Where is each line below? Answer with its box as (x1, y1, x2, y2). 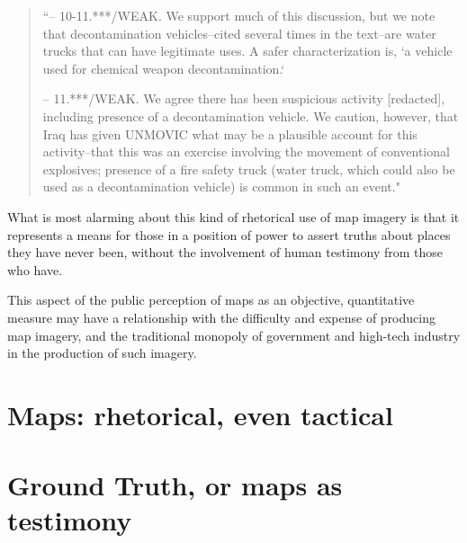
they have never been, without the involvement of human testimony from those (7, 243, 443, 262)
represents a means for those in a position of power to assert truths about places (7, 225, 451, 244)
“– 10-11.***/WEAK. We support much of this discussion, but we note (42, 6, 436, 24)
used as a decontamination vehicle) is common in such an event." (42, 177, 400, 196)
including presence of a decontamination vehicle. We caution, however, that (42, 106, 459, 125)
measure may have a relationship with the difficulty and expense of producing (7, 307, 436, 326)
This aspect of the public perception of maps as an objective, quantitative (7, 290, 415, 309)
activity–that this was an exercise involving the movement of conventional (42, 142, 450, 161)
